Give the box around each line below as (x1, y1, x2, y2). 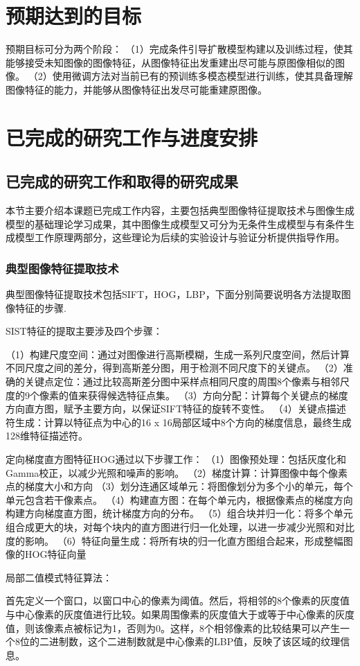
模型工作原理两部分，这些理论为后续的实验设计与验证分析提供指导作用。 (15, 230, 345, 245)
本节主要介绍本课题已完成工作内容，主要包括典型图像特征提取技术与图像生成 (6, 203, 354, 218)
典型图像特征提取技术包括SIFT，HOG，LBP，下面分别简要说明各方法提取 (6, 287, 341, 301)
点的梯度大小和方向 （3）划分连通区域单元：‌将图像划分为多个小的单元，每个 (6, 479, 353, 493)
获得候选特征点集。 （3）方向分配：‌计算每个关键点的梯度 (87, 387, 348, 402)
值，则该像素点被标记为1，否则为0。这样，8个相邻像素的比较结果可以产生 (6, 620, 340, 635)
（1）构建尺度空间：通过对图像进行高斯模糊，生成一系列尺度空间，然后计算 (6, 347, 350, 361)
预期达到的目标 (6, 1, 142, 30)
